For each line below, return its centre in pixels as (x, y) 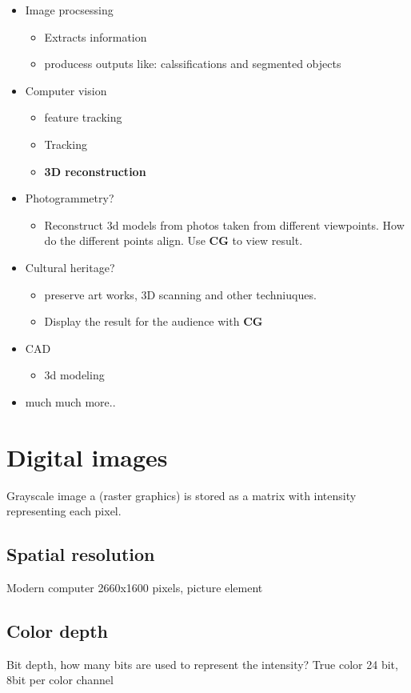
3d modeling (74, 375)
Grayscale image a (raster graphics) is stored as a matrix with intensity (182, 495)
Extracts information (96, 36)
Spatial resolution (81, 554)
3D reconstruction (95, 171)
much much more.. (70, 401)
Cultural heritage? (70, 267)
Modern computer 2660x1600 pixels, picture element (135, 588)
